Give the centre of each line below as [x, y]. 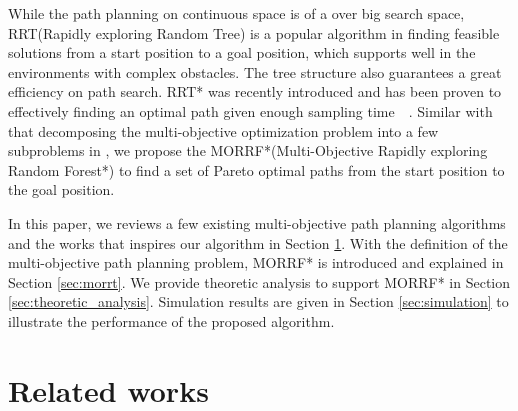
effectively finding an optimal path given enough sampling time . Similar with [250, 110]
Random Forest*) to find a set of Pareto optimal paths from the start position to [256, 169]
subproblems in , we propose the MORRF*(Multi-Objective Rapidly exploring [248, 150]
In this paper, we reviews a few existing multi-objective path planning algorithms [257, 222]
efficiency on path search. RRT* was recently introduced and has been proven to [255, 91]
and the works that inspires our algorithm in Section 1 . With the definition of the [258, 242]
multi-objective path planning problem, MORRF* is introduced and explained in [256, 262]
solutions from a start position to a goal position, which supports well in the [242, 52]
